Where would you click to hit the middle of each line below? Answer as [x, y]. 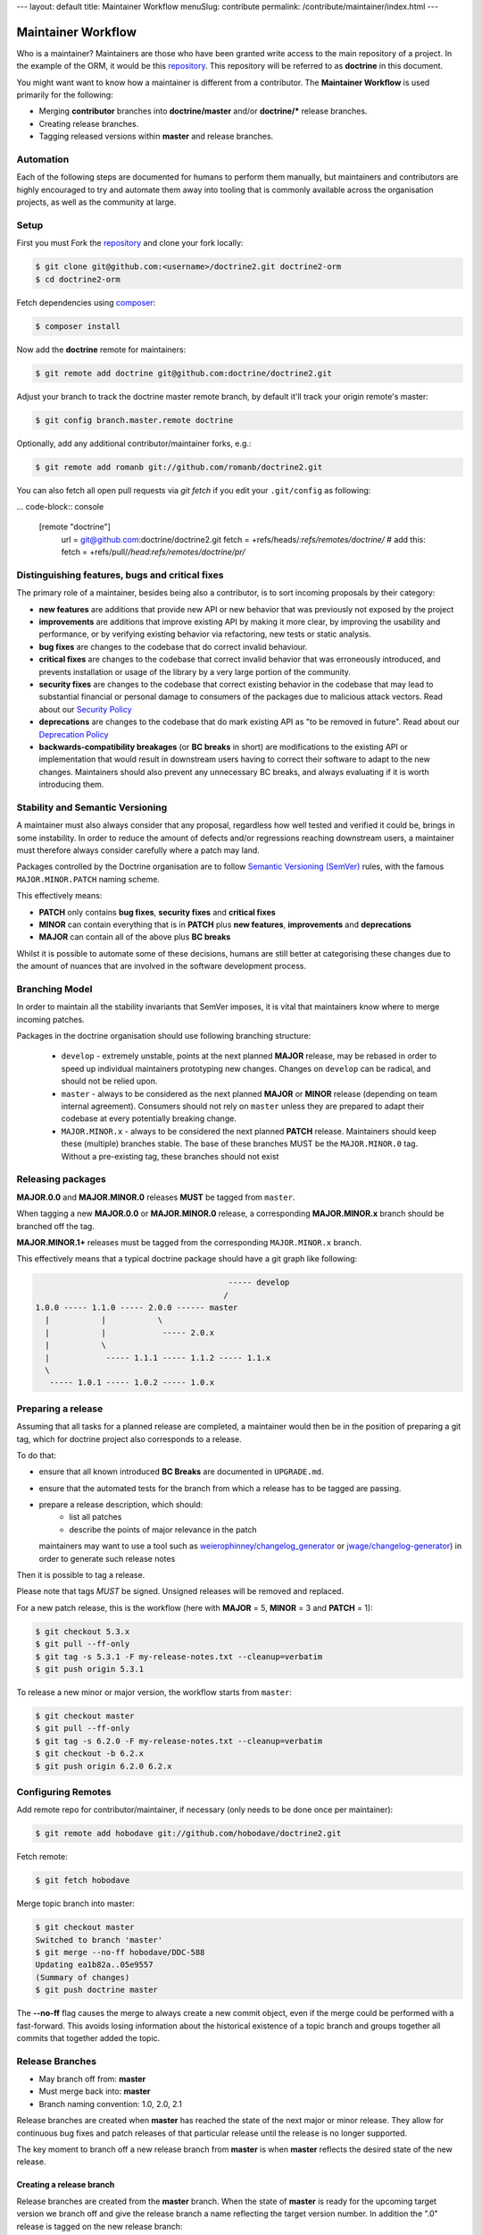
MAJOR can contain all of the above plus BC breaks [135, 937]
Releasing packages [61, 1179]
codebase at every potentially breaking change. [149, 1118]
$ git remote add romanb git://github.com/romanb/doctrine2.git [179, 467]
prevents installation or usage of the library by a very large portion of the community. [195, 671]
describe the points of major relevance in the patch [163, 1530]
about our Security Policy [86, 709]
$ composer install [78, 326]
